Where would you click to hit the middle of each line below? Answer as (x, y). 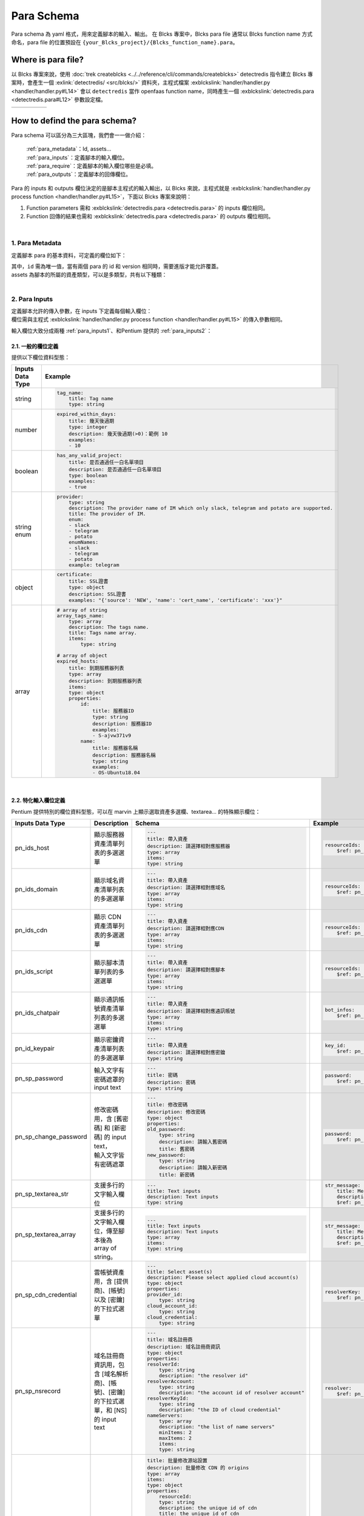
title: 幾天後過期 (92, 421)
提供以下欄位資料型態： (40, 357)
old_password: (166, 1129)
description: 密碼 (171, 1082)
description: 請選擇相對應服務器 (188, 846)
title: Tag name (91, 399)
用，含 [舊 (108, 1119)
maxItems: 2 (175, 1438)
